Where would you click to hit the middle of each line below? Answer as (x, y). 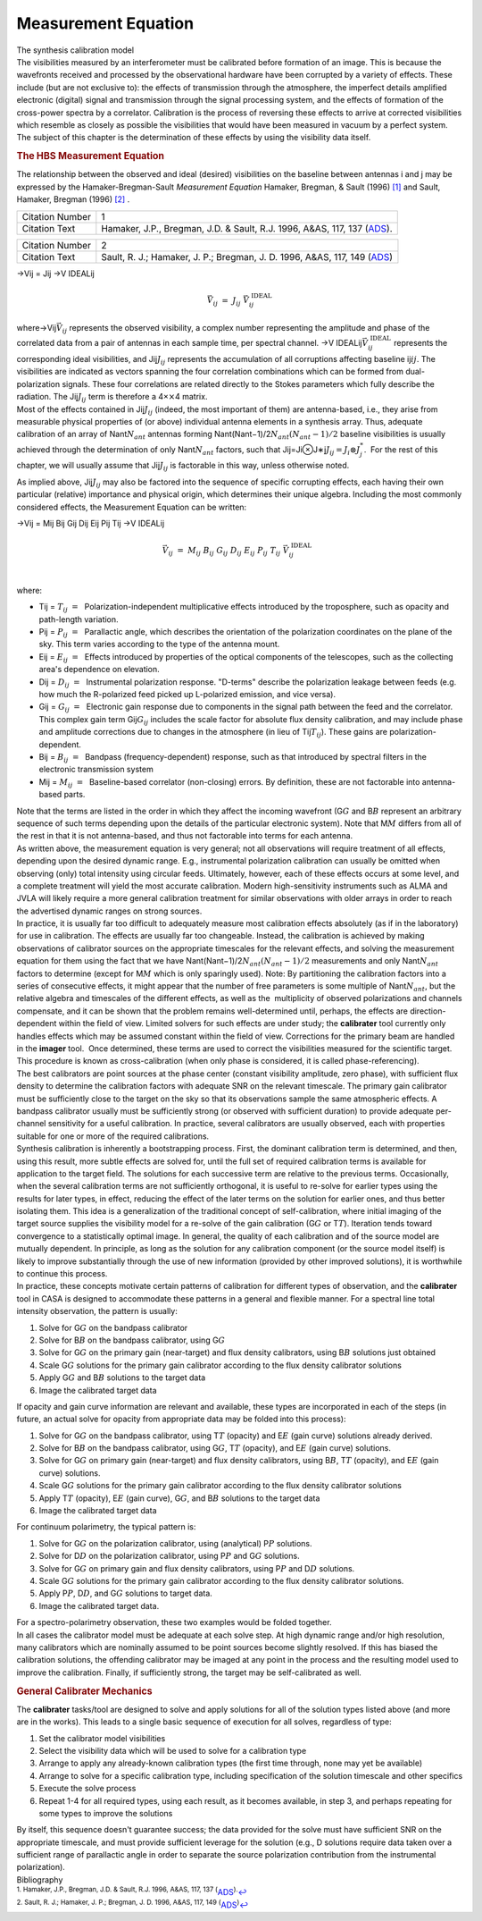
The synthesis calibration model (75, 50)
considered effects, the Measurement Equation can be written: (132, 507)
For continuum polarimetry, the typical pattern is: (106, 1527)
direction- (428, 1011)
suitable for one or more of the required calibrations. (113, 1136)
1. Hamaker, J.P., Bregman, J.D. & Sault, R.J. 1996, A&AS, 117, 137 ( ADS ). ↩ (132, 1892)
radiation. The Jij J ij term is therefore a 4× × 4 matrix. (112, 398)
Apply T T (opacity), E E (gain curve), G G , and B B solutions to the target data (179, 1498)
